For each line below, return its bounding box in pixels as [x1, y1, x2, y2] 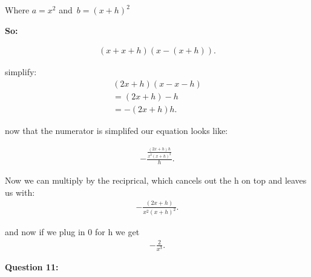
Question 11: [5, 260, 59, 273]
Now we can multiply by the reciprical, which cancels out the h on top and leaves [5, 174, 307, 187]
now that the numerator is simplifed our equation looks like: [5, 124, 228, 136]
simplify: [5, 65, 37, 78]
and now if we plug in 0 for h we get [5, 225, 140, 238]
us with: [5, 185, 35, 198]
